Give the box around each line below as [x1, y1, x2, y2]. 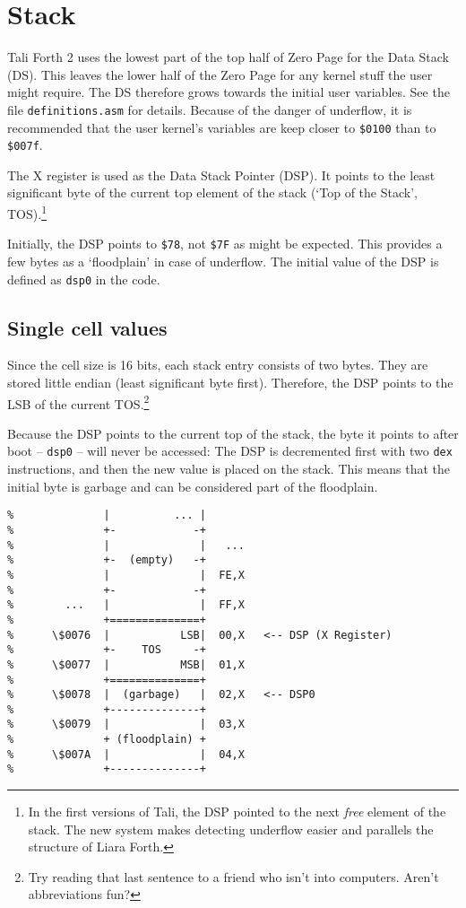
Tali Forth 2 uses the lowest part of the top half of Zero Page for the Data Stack [7, 48, 449, 66]
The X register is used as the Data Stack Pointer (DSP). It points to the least [7, 165, 436, 184]
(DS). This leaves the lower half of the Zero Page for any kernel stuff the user [7, 65, 433, 83]
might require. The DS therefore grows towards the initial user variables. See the [7, 83, 450, 101]
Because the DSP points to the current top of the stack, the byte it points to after [7, 423, 459, 442]
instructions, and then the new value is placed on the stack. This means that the [7, 459, 450, 478]
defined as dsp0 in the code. [7, 269, 160, 288]
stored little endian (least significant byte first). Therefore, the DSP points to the [7, 373, 453, 392]
